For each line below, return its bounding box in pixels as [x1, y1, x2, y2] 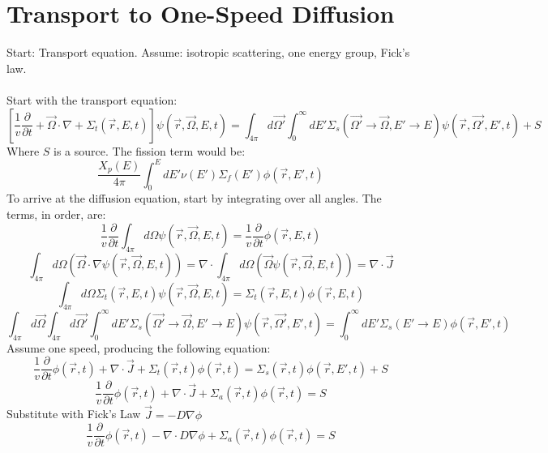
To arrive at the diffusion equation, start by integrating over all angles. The [6, 190, 382, 207]
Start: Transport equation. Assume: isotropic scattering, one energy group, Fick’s [6, 44, 410, 61]
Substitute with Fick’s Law [6, 405, 141, 422]
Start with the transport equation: [6, 91, 178, 108]
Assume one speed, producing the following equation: [6, 339, 271, 356]
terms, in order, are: [6, 205, 106, 222]
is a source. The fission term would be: [54, 142, 246, 159]
